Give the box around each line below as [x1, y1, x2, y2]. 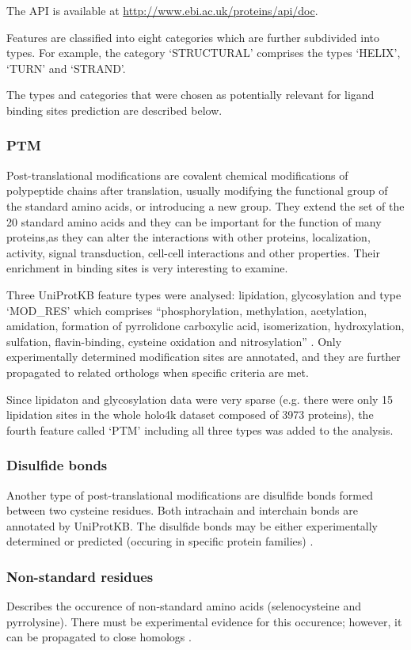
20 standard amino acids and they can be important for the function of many [6, 213, 382, 230]
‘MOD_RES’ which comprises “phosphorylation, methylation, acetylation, [6, 302, 367, 318]
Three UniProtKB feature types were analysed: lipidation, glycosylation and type [6, 286, 401, 302]
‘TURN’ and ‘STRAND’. [6, 59, 126, 76]
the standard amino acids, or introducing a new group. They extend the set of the [6, 197, 405, 214]
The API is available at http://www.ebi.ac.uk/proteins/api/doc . [6, 2, 318, 18]
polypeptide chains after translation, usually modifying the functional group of [6, 182, 388, 199]
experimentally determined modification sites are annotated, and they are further [6, 348, 401, 365]
